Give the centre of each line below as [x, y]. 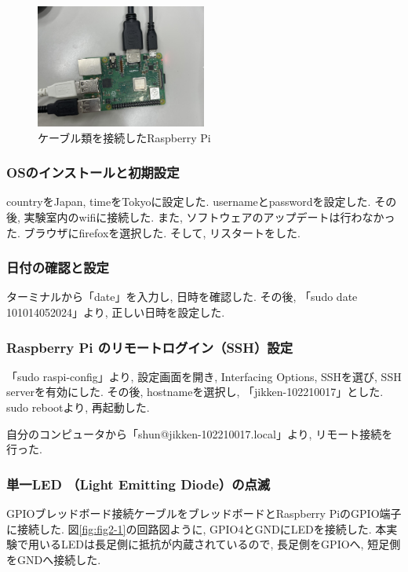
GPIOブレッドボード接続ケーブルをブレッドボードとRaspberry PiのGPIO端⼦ [204, 513]
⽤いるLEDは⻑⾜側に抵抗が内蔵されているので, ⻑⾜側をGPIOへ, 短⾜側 [214, 544]
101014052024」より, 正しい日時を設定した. [116, 312]
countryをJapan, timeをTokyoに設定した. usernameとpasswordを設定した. [189, 202]
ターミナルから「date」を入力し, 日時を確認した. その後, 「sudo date [182, 297]
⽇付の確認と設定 [58, 268]
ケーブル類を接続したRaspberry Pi [124, 137]
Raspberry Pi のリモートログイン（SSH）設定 [150, 347]
